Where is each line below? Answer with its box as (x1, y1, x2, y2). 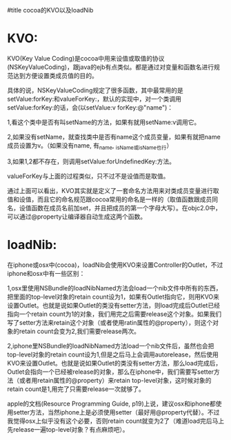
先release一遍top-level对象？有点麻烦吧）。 (7, 425, 129, 433)
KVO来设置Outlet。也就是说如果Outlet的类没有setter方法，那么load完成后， (7, 359, 222, 367)
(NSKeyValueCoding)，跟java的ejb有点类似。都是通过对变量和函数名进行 (7, 63, 214, 71)
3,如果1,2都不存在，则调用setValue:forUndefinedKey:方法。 (7, 157, 176, 166)
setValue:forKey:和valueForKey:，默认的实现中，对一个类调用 (7, 94, 181, 103)
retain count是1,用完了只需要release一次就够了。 (7, 385, 145, 393)
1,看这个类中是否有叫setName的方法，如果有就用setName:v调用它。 (7, 118, 201, 126)
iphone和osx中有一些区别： (7, 269, 86, 277)
